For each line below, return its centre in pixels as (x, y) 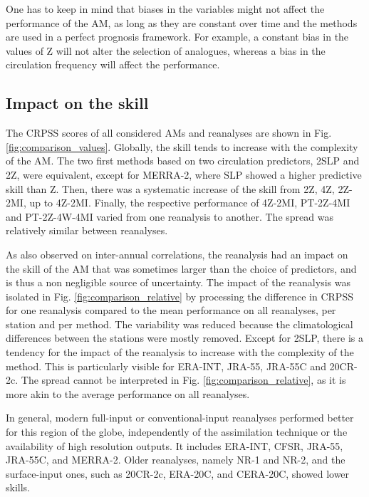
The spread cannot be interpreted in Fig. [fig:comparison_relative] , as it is (183, 380)
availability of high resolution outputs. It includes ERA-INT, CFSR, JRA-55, (175, 445)
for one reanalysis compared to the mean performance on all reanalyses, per (171, 310)
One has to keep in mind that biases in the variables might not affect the (165, 9)
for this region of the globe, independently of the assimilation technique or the (177, 432)
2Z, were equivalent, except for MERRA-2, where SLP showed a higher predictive (184, 174)
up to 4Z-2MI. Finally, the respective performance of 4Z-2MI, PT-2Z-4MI (190, 203)
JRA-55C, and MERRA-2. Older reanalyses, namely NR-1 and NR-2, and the (176, 460)
